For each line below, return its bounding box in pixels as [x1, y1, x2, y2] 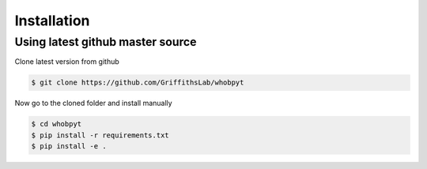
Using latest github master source [14, 35, 197, 49]
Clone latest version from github [14, 57, 120, 66]
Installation [14, 12, 90, 29]
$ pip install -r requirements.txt [31, 130, 169, 140]
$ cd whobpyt [31, 119, 82, 129]
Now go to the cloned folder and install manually [14, 99, 173, 108]
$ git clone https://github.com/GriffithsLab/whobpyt [31, 78, 244, 87]
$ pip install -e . [31, 142, 107, 151]
